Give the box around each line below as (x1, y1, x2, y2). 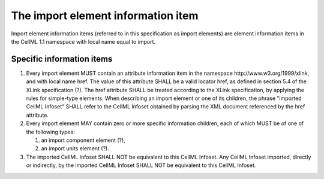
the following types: (26, 128, 75, 135)
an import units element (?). (41, 145, 109, 152)
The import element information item (11, 9, 199, 22)
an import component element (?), (41, 136, 125, 144)
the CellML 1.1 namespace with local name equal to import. (11, 38, 156, 45)
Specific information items (11, 54, 113, 64)
